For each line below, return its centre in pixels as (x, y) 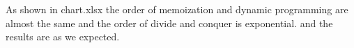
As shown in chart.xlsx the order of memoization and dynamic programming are (177, 9)
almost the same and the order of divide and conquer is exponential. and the (169, 23)
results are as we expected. (63, 37)
